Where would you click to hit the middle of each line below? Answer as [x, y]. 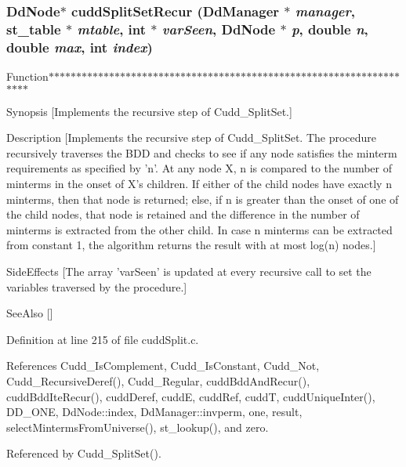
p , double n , [330, 29]
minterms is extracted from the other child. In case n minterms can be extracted [199, 229]
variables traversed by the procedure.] [97, 286]
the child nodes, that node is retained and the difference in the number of [183, 214]
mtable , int [112, 29]
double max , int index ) [80, 47]
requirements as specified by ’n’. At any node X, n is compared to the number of [199, 168]
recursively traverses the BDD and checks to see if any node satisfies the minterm [202, 152]
